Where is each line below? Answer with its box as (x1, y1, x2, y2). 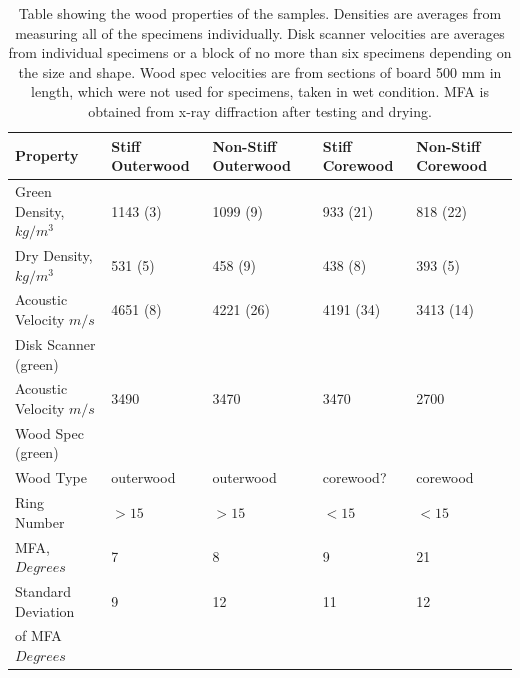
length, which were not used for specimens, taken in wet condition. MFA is (31, 81, 489, 102)
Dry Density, (15, 245, 93, 266)
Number (15, 511, 65, 532)
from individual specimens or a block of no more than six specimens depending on (8, 42, 512, 63)
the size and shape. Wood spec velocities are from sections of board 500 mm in (18, 61, 502, 82)
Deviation (15, 600, 75, 621)
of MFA (15, 625, 62, 646)
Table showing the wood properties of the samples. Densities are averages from (18, 3, 502, 23)
